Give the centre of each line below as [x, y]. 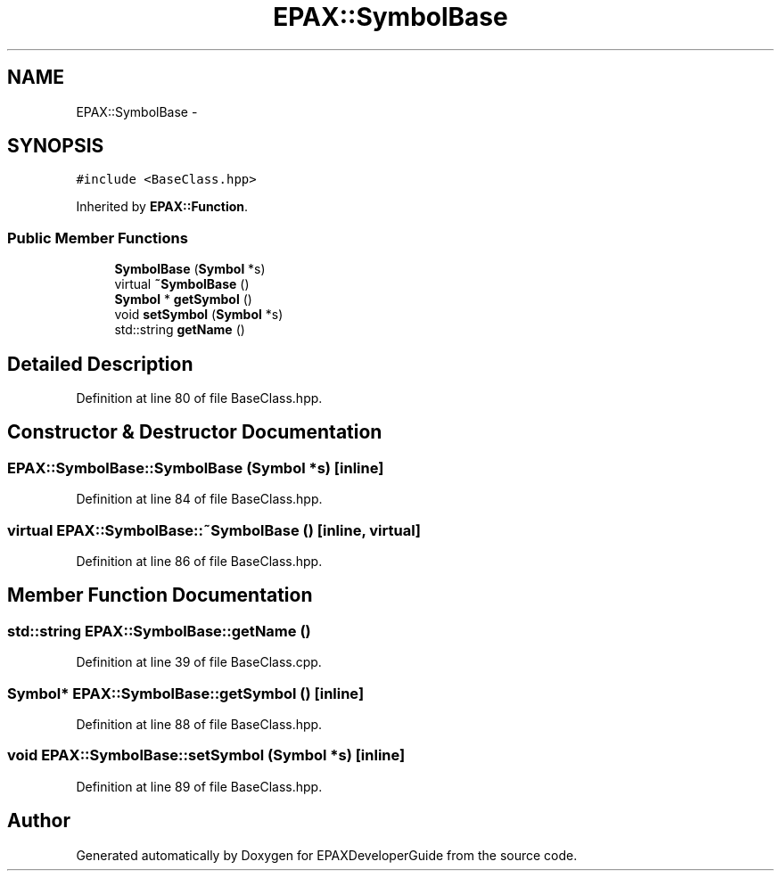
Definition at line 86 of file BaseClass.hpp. [199, 561]
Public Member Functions [98, 238]
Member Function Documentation [160, 595]
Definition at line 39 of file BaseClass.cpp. [199, 662]
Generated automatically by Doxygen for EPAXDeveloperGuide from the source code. [327, 855]
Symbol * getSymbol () [183, 300]
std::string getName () [180, 330]
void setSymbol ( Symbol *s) [199, 315]
